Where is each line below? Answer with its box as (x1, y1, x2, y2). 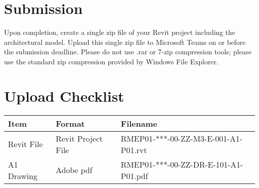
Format (55, 117, 85, 129)
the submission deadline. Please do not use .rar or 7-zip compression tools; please (4, 46, 252, 57)
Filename (121, 117, 157, 129)
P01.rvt (121, 144, 147, 156)
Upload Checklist (4, 85, 125, 106)
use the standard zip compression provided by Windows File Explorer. (4, 56, 219, 66)
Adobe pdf (55, 164, 93, 176)
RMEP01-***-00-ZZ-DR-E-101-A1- (121, 158, 243, 170)
